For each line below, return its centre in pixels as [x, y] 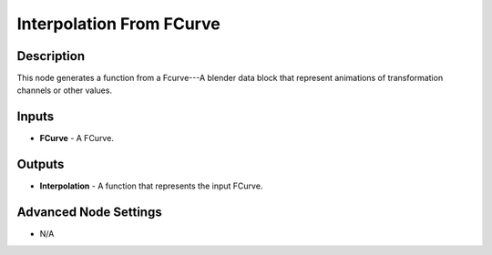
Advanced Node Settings [90, 213]
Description [51, 56]
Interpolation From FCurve [118, 24]
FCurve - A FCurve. [77, 138]
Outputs [41, 164]
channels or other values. [65, 90]
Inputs [36, 117]
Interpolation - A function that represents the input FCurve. [151, 186]
